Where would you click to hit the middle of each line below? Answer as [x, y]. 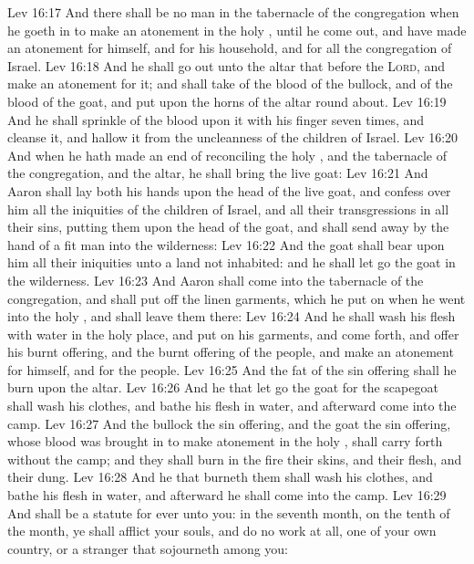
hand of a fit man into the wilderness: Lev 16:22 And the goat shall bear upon [226, 244]
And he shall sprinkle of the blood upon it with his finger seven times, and [216, 119]
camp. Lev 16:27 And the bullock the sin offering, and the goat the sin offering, [229, 423]
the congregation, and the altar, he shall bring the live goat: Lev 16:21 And [218, 173]
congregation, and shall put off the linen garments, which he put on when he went [237, 298]
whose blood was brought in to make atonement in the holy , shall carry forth [225, 441]
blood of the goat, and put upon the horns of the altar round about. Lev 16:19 [227, 101]
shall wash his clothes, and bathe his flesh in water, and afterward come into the [232, 406]
